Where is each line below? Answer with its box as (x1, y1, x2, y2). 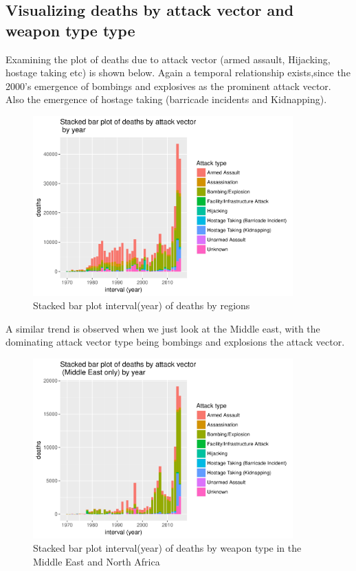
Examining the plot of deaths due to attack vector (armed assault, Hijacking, (5, 52, 331, 66)
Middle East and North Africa (33, 554, 160, 568)
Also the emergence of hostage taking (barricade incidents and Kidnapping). (5, 92, 327, 107)
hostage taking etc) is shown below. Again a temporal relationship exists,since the (5, 65, 351, 80)
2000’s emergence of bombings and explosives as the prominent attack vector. (5, 78, 331, 93)
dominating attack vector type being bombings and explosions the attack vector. (5, 335, 345, 349)
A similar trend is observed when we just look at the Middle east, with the (5, 321, 320, 335)
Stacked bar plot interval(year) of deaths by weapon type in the (33, 541, 302, 555)
